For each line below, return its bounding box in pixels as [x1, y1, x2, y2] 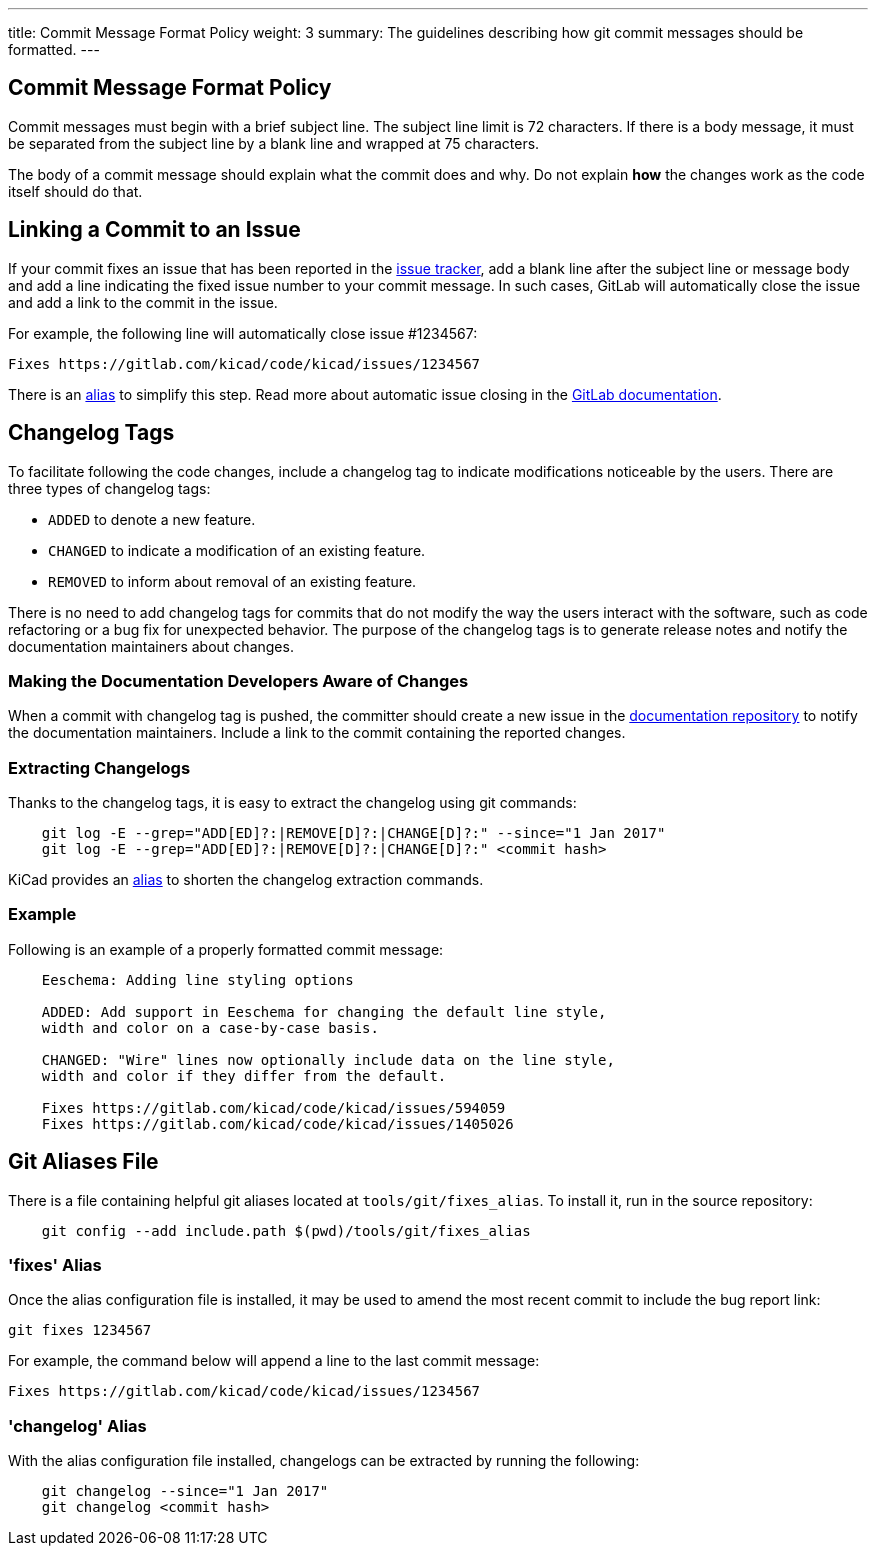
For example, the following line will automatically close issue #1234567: [8, 324, 478, 342]
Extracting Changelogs [8, 757, 191, 778]
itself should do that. [8, 182, 143, 200]
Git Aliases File [8, 1149, 159, 1175]
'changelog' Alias [8, 1415, 147, 1436]
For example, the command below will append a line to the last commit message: [8, 1352, 540, 1370]
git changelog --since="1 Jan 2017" [41, 1483, 329, 1500]
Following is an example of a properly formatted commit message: [8, 940, 444, 958]
